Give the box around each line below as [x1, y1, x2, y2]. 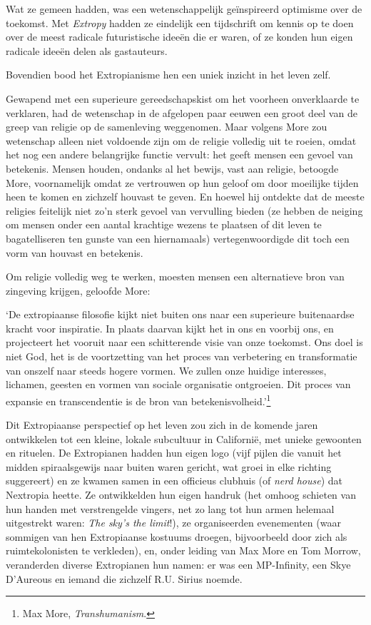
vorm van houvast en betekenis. [6, 245, 143, 260]
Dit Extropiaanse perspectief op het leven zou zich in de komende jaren [6, 417, 318, 432]
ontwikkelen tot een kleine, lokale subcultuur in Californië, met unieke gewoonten [6, 431, 362, 446]
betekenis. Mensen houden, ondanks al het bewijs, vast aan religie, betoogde [6, 161, 339, 176]
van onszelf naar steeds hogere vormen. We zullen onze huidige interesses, [6, 362, 327, 377]
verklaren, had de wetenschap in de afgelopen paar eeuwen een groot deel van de [6, 105, 357, 120]
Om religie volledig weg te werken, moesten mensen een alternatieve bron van [6, 269, 345, 284]
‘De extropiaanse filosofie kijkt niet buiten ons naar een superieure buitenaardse [6, 307, 355, 322]
